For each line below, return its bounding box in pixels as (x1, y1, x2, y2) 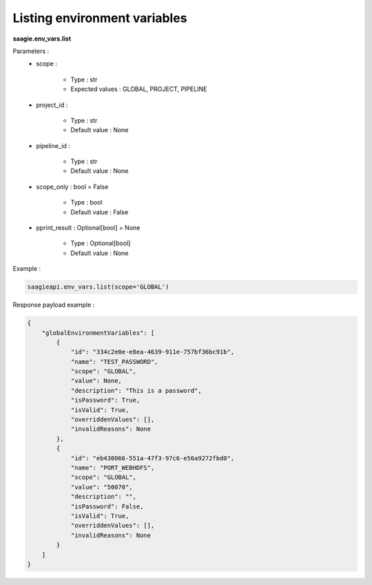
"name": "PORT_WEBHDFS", (70, 464, 155, 471)
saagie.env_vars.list (12, 34, 72, 43)
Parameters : (12, 47, 50, 55)
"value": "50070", (70, 483, 134, 491)
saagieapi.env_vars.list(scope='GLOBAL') (27, 283, 169, 291)
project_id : (36, 101, 68, 109)
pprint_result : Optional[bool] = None (36, 224, 141, 232)
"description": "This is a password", (70, 387, 203, 394)
